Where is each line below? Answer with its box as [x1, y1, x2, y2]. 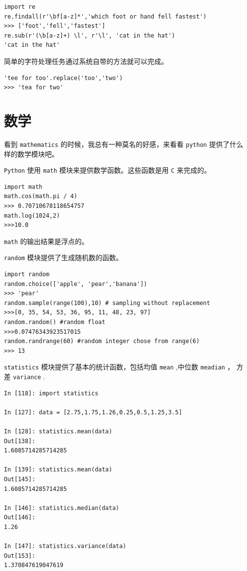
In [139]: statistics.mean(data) [4, 466, 112, 473]
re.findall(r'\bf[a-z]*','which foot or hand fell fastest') [4, 13, 207, 20]
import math [4, 183, 42, 190]
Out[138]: [4, 437, 36, 445]
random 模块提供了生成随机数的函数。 [4, 252, 123, 263]
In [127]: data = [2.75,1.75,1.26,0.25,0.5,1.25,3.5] [4, 408, 183, 416]
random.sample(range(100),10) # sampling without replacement [4, 299, 210, 306]
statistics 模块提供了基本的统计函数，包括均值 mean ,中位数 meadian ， [4, 362, 234, 372]
